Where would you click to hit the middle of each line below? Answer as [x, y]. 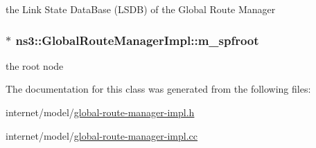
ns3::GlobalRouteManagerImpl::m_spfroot [137, 40]
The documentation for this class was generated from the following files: [158, 89]
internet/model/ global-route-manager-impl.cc [102, 135]
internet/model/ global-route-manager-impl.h [100, 112]
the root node [35, 65]
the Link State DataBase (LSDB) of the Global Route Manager [141, 9]
